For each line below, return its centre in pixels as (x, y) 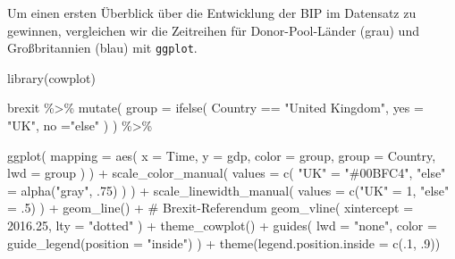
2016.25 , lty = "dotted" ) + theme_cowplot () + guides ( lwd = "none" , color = (222, 225)
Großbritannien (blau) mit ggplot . (102, 48)
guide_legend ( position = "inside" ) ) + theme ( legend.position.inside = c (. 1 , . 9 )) (224, 242)
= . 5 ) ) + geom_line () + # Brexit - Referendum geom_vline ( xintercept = (211, 208)
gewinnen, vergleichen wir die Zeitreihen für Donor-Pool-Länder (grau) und (213, 30)
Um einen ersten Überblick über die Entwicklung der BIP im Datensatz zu (212, 13)
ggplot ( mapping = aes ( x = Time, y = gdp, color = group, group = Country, (222, 155)
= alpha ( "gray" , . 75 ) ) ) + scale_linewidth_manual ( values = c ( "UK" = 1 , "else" (228, 190)
